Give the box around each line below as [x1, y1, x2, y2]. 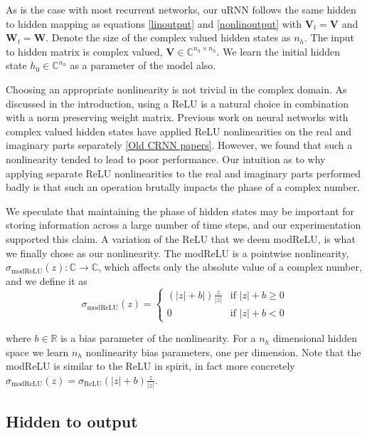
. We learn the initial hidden [216, 43, 341, 58]
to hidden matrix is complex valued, [6, 43, 163, 58]
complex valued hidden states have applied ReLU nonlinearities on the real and [6, 123, 352, 138]
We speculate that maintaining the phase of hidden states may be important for [6, 203, 355, 218]
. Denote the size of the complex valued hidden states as [46, 30, 291, 45]
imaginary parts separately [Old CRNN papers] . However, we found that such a [6, 137, 353, 152]
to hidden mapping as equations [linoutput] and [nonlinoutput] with [6, 16, 302, 31]
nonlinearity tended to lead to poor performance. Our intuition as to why [6, 151, 326, 166]
